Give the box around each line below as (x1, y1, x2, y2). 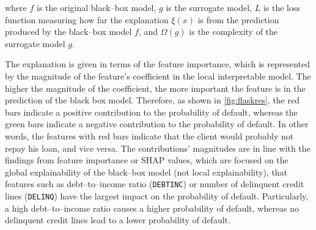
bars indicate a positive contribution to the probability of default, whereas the (5, 105, 298, 118)
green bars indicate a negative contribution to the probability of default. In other (5, 117, 309, 130)
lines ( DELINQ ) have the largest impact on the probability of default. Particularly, (5, 189, 309, 202)
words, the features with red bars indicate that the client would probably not (5, 129, 294, 142)
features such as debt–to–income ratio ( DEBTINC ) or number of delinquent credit (5, 177, 304, 190)
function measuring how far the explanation (5, 13, 169, 26)
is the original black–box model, (37, 1, 156, 13)
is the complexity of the (189, 25, 278, 38)
